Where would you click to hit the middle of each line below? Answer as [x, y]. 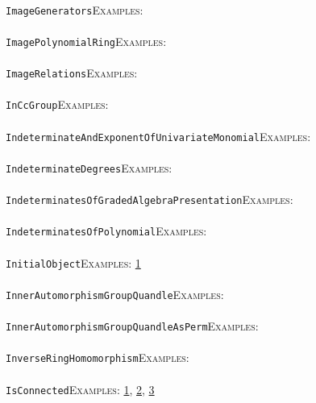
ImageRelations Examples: [72, 73]
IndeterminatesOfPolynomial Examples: [106, 231]
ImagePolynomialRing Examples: [86, 41]
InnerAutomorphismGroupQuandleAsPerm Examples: [132, 326]
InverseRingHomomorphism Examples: [98, 357]
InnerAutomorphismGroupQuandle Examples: [115, 294]
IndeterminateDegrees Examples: [89, 167]
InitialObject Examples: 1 [73, 262]
